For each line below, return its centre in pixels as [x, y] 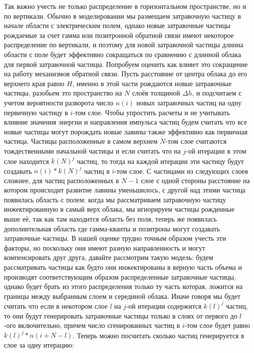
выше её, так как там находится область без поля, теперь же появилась [111, 219]
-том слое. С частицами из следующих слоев [181, 171]
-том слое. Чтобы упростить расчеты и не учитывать [151, 112]
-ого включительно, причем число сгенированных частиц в [92, 325]
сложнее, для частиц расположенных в [62, 180]
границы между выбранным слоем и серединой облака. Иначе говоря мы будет [122, 296]
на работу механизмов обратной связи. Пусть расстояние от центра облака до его [126, 74]
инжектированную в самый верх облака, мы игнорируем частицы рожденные [119, 209]
